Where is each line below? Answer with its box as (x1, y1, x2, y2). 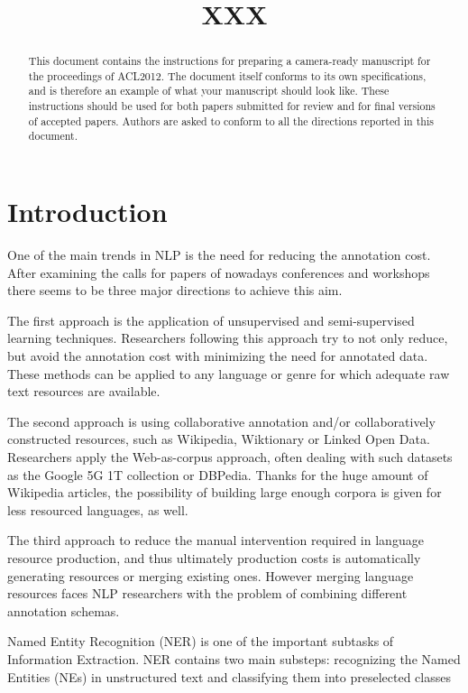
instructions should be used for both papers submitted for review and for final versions (28, 98, 436, 114)
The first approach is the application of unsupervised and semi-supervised (7, 310, 415, 329)
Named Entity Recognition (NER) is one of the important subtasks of (7, 632, 394, 651)
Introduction (7, 193, 168, 230)
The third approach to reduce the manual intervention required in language (7, 531, 424, 550)
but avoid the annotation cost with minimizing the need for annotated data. (7, 346, 428, 365)
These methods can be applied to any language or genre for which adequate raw (7, 364, 450, 383)
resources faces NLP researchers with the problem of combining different (7, 584, 408, 603)
